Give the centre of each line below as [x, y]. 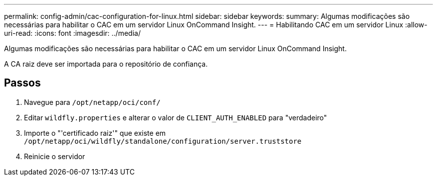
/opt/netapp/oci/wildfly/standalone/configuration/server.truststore [163, 141]
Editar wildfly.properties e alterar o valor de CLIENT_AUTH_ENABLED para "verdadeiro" [176, 117]
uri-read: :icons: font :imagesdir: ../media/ [72, 33]
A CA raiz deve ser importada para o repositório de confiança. [106, 64]
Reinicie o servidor [55, 156]
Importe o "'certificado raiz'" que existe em [95, 133]
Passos [22, 83]
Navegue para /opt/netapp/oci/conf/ [92, 102]
